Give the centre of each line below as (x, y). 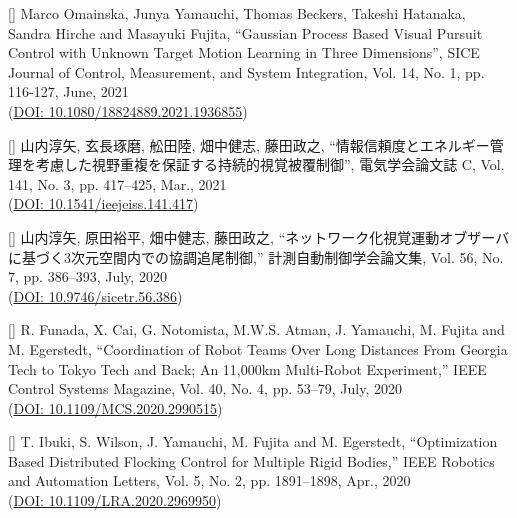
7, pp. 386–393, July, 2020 (87, 276)
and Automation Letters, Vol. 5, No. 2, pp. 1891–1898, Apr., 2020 (209, 480)
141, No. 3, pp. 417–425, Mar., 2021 (117, 183)
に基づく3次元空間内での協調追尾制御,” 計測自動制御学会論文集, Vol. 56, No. (256, 256)
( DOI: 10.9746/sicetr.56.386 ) (95, 295)
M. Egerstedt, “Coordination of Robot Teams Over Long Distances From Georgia (258, 348)
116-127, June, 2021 (68, 91)
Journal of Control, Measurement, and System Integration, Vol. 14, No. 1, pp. (246, 71)
